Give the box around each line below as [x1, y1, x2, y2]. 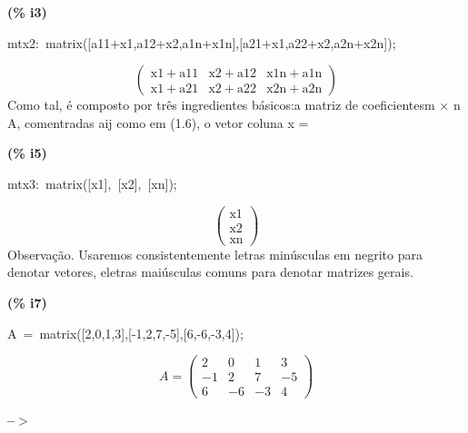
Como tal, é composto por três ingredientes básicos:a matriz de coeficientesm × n [7, 95, 461, 114]
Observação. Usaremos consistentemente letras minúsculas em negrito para [7, 244, 423, 263]
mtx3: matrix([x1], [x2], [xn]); [7, 173, 177, 192]
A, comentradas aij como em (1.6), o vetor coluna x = [7, 113, 309, 132]
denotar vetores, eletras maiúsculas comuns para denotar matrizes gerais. [7, 262, 413, 281]
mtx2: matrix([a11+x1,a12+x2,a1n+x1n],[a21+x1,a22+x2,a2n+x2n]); [7, 33, 396, 52]
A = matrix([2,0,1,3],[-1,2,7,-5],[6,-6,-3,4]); [7, 323, 244, 342]
